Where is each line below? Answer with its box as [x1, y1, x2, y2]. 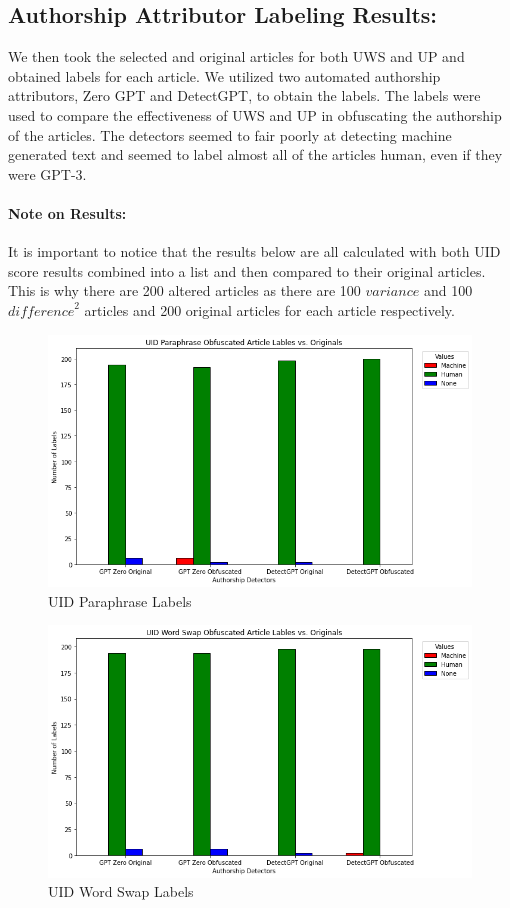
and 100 [423, 280, 473, 301]
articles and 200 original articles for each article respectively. [84, 299, 455, 320]
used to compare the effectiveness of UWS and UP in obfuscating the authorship [8, 104, 502, 125]
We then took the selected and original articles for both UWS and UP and [8, 46, 465, 67]
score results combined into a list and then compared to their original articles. [8, 260, 486, 281]
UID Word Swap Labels [48, 881, 194, 902]
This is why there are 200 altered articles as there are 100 [8, 280, 361, 301]
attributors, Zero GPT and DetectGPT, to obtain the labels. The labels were [8, 85, 481, 106]
